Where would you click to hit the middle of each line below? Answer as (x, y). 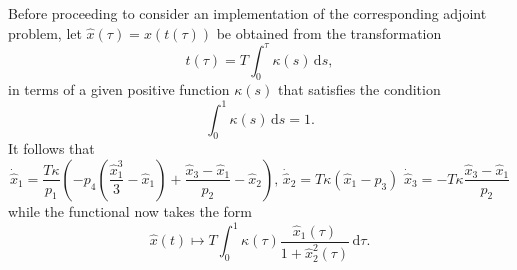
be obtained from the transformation (329, 32)
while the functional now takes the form (130, 210)
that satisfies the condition (359, 89)
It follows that (51, 148)
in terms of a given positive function (119, 89)
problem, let (45, 32)
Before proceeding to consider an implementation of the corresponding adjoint (247, 13)
